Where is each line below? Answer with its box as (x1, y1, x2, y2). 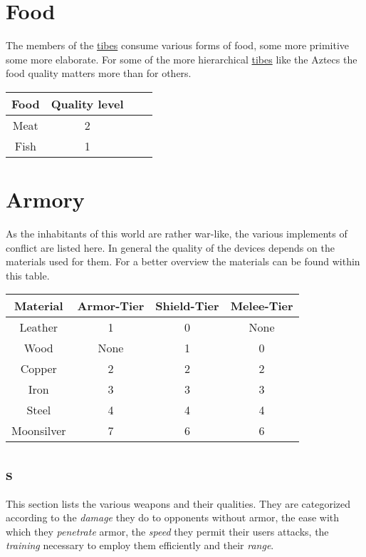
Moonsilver (11, 422, 66, 439)
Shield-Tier (155, 297, 219, 315)
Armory (6, 185, 85, 214)
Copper (20, 360, 57, 377)
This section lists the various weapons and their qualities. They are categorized (6, 496, 351, 511)
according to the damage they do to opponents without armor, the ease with (6, 510, 340, 525)
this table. (6, 267, 50, 282)
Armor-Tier (77, 297, 145, 315)
